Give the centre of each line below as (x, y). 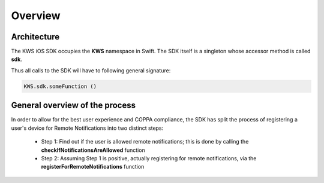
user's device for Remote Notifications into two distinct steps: (87, 128)
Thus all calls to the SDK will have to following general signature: (91, 70)
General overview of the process (73, 106)
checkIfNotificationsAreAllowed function (93, 150)
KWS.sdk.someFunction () (60, 86)
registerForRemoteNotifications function (93, 167)
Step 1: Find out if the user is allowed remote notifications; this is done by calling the (145, 142)
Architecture (35, 37)
